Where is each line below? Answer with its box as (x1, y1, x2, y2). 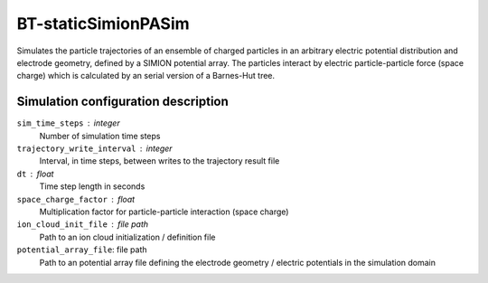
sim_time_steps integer (16, 118, 121, 128)
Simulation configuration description (16, 94, 230, 109)
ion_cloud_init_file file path (16, 219, 149, 230)
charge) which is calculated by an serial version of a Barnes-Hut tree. (16, 71, 276, 81)
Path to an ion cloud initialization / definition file (39, 231, 216, 242)
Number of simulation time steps (39, 130, 161, 141)
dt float (16, 168, 54, 179)
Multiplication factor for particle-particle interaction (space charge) (39, 206, 289, 217)
